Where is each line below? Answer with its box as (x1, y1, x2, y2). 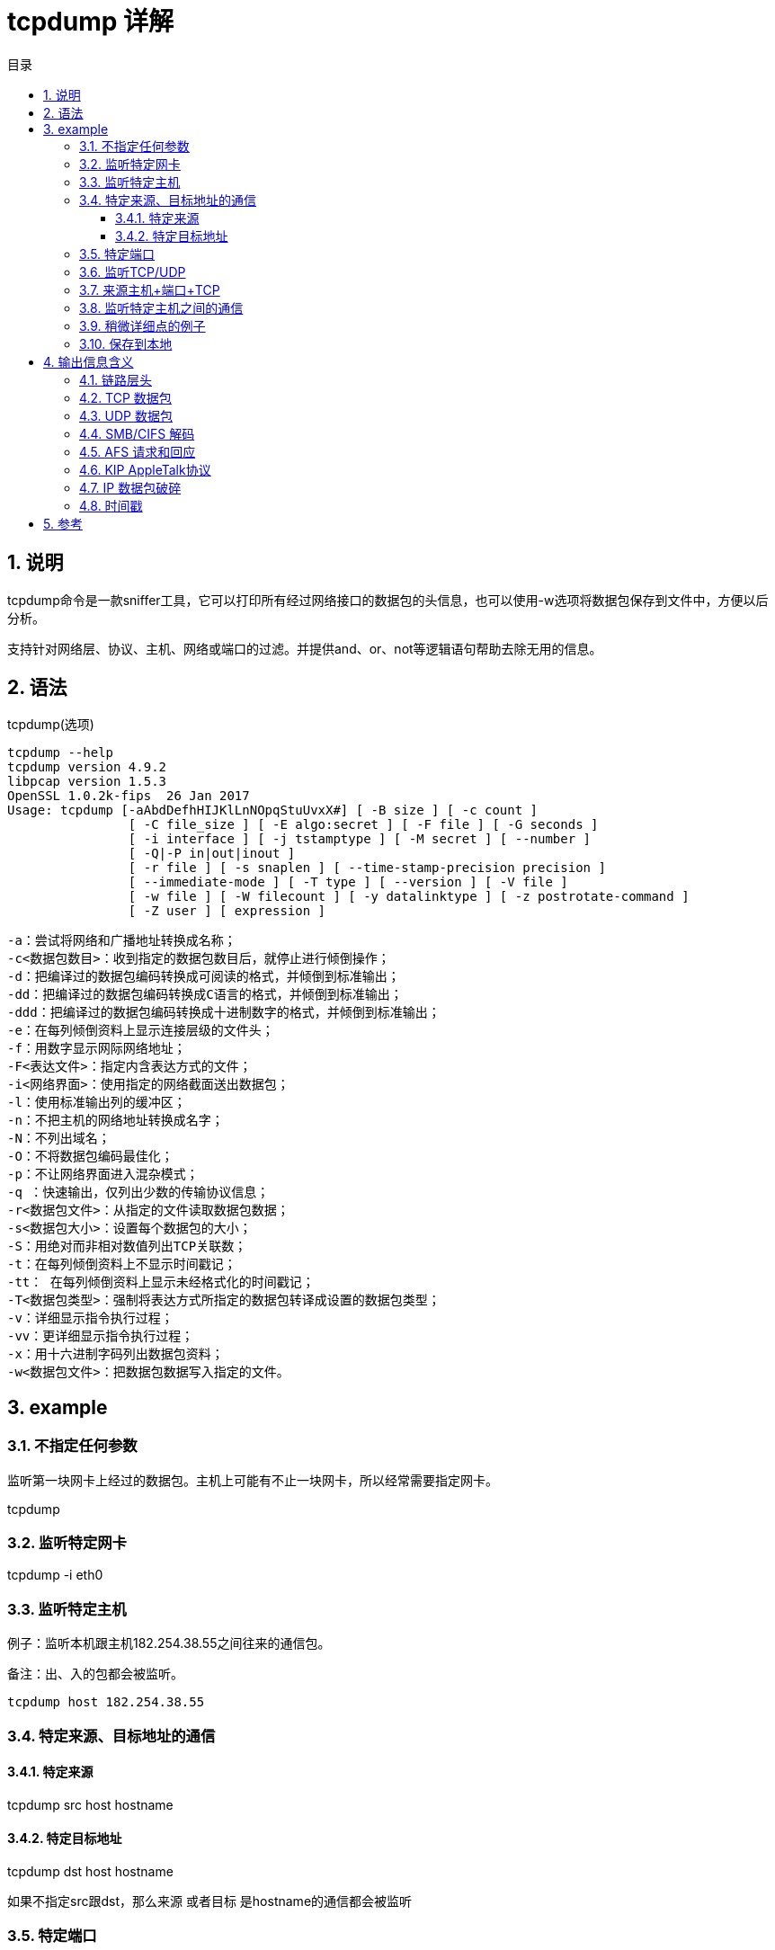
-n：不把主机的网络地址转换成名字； (7, 1113, 224, 1128)
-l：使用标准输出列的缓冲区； (7, 1095, 186, 1110)
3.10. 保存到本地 (79, 335, 173, 352)
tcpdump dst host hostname (7, 1863, 174, 1879)
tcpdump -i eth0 (7, 1567, 103, 1583)
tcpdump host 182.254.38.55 (7, 1695, 205, 1710)
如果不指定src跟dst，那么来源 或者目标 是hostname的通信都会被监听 (7, 1892, 413, 1909)
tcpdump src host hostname (7, 1796, 174, 1812)
